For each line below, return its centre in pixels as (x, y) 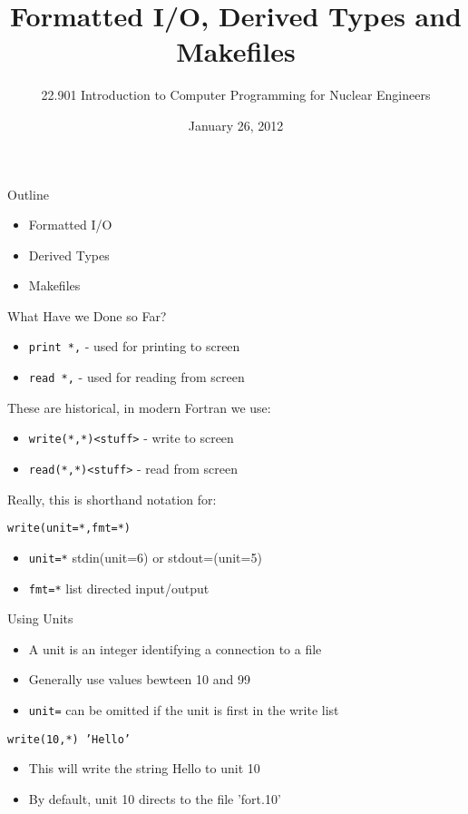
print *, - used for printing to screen (134, 346)
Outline (28, 194)
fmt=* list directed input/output (119, 588)
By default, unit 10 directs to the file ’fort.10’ (155, 798)
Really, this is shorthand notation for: (112, 499)
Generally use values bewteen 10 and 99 (139, 679)
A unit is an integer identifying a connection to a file (175, 648)
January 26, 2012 (236, 125)
